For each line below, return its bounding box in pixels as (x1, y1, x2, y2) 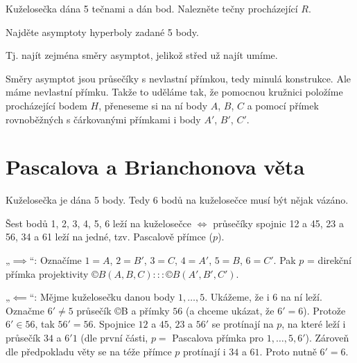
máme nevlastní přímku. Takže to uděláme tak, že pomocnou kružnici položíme (6, 85, 343, 99)
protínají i (183, 344, 226, 358)
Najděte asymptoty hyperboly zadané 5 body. (6, 24, 199, 39)
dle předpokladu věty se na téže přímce (6, 344, 172, 358)
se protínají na (211, 317, 274, 331)
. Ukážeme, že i (204, 290, 270, 304)
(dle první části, (80, 330, 148, 345)
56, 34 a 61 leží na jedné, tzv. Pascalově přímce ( (6, 229, 213, 244)
